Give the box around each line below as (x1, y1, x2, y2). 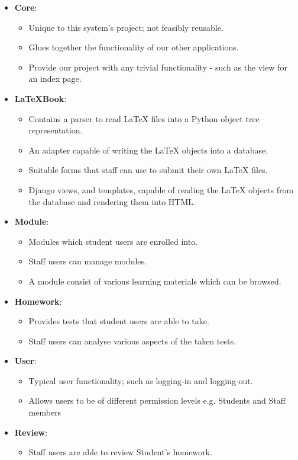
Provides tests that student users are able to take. (28, 315, 209, 327)
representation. (28, 124, 83, 136)
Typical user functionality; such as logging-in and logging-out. (28, 374, 253, 386)
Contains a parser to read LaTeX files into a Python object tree (28, 112, 260, 124)
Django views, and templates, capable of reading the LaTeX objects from (28, 183, 294, 196)
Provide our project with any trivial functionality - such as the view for (28, 60, 287, 73)
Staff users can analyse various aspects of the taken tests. (28, 334, 236, 347)
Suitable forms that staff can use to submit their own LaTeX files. (28, 164, 268, 176)
